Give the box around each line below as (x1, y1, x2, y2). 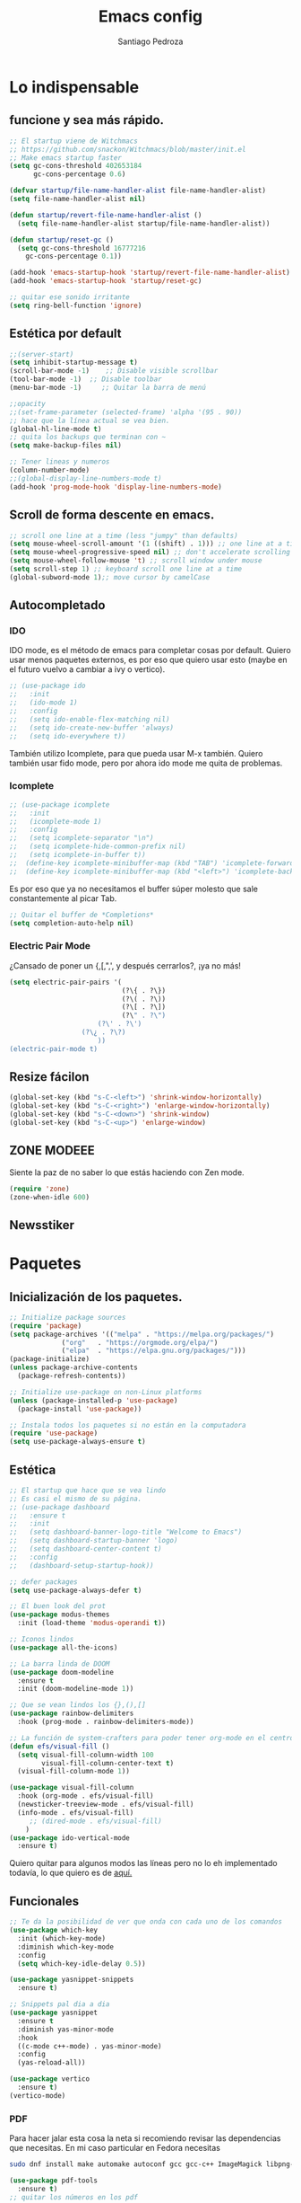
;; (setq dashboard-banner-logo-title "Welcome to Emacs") (9, 1527, 243, 1537)
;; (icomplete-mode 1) (9, 817, 102, 826)
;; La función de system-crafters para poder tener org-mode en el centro (9, 1733, 295, 1742)
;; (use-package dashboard (9, 1502, 110, 1511)
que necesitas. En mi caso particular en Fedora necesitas (9, 2143, 221, 2154)
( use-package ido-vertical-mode (9, 1833, 130, 1843)
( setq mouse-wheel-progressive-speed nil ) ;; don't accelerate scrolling (9, 548, 291, 557)
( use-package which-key (9, 1925, 99, 1935)
